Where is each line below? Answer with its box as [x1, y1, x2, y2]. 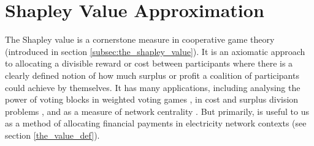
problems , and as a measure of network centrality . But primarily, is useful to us [5, 104, 309, 117]
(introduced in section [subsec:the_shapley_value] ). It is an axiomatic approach [5, 45, 305, 57]
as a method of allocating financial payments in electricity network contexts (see [5, 117, 307, 130]
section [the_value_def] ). [5, 128, 100, 141]
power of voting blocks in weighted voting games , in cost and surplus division [5, 93, 299, 106]
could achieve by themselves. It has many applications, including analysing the [5, 81, 301, 93]
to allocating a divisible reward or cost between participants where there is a [5, 57, 293, 70]
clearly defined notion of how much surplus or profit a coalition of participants [5, 68, 299, 81]
